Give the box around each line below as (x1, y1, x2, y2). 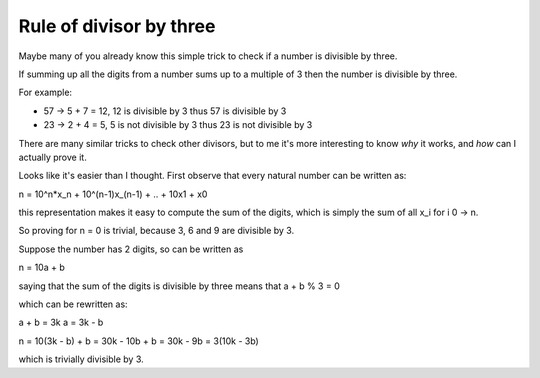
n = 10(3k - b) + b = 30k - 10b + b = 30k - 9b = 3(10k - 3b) (18, 335, 259, 347)
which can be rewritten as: (18, 298, 129, 310)
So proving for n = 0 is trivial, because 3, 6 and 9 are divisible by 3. (18, 225, 295, 237)
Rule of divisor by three (18, 15, 216, 37)
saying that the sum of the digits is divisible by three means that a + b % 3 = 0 (18, 280, 340, 292)
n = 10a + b (18, 261, 65, 274)
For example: (18, 86, 73, 99)
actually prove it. (18, 151, 87, 163)
